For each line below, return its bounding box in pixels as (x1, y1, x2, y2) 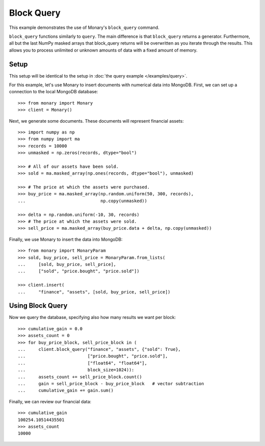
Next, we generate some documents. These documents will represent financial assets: (9, 118, 184, 124)
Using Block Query (9, 302, 68, 310)
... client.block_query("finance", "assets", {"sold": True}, (18, 346, 181, 352)
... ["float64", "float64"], (18, 360, 147, 366)
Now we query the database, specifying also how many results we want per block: (9, 315, 176, 320)
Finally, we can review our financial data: (9, 398, 92, 404)
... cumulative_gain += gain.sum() (18, 388, 114, 394)
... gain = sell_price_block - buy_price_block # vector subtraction (18, 381, 204, 386)
